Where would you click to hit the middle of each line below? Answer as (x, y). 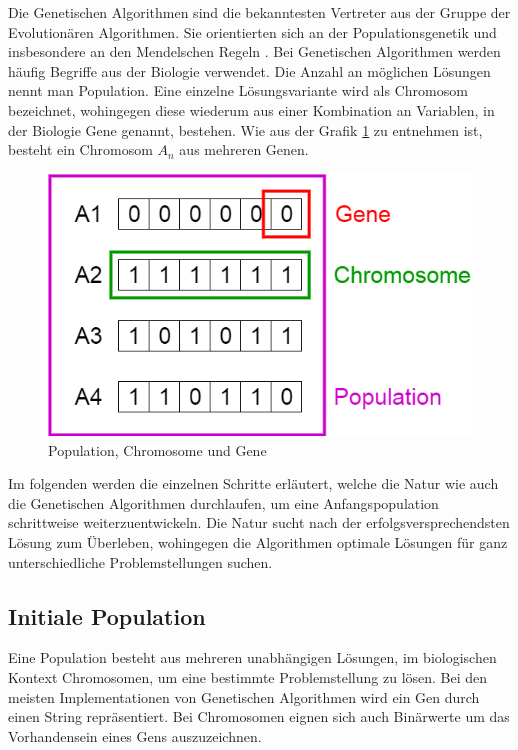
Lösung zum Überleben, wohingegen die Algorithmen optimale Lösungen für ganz (258, 542)
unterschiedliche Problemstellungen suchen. (140, 561)
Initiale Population (107, 615)
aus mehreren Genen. (244, 149)
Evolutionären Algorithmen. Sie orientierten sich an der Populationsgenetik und (252, 31)
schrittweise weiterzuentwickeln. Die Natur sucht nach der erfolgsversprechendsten (259, 522)
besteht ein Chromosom (80, 149)
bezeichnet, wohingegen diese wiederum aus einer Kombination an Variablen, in (251, 109)
